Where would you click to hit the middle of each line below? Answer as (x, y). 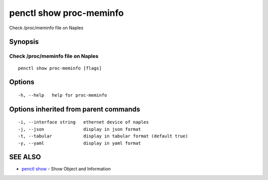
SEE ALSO (25, 157)
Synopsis (24, 42)
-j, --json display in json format (80, 129)
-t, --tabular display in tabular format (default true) (103, 136)
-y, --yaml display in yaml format (80, 143)
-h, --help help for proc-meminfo (63, 95)
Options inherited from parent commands (75, 109)
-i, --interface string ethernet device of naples (83, 122)
